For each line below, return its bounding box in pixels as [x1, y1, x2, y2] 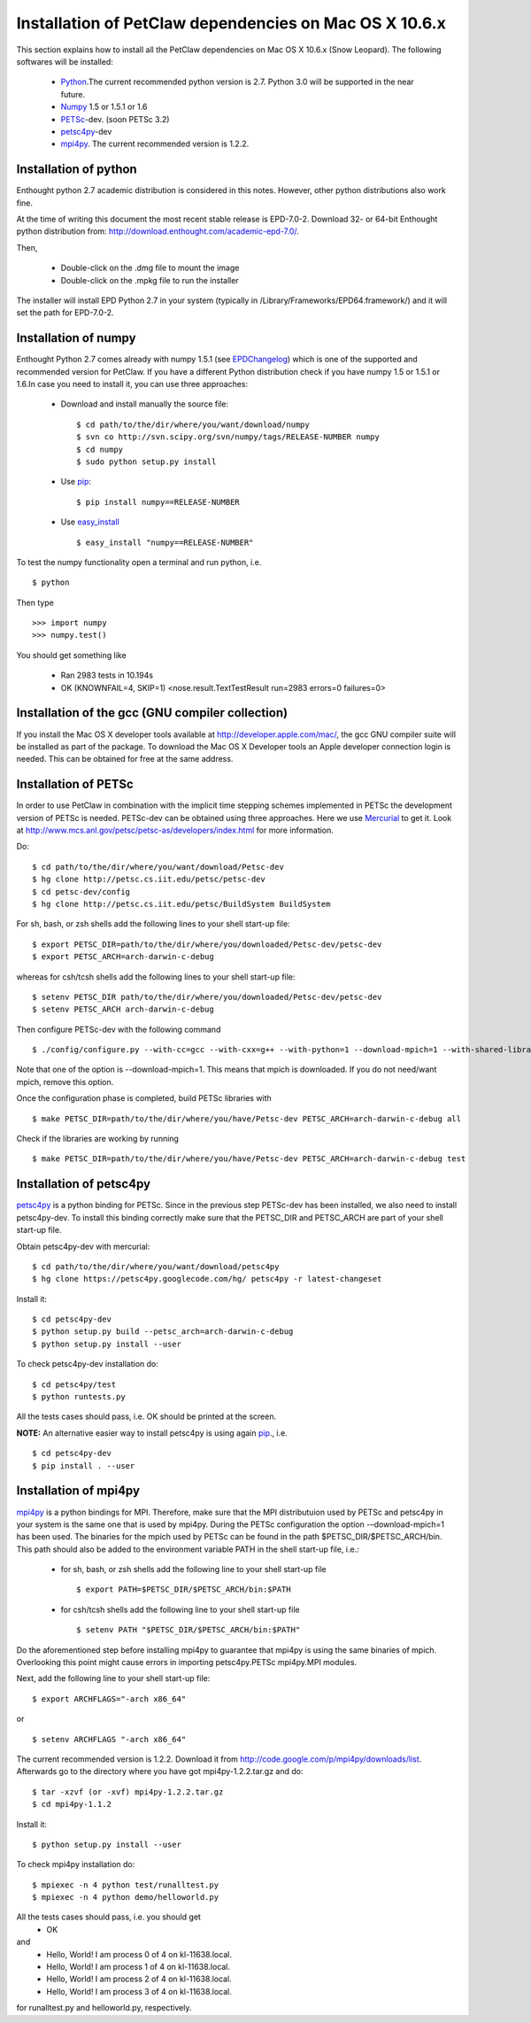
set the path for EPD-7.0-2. [16, 307, 114, 318]
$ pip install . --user [32, 1461, 135, 1470]
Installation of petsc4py [16, 1176, 150, 1191]
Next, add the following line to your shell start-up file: [16, 1673, 211, 1684]
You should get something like [16, 649, 127, 660]
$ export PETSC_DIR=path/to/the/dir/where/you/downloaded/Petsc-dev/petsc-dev [32, 939, 382, 949]
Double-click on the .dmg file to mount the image [60, 262, 240, 274]
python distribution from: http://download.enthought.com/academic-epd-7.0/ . [16, 226, 300, 236]
